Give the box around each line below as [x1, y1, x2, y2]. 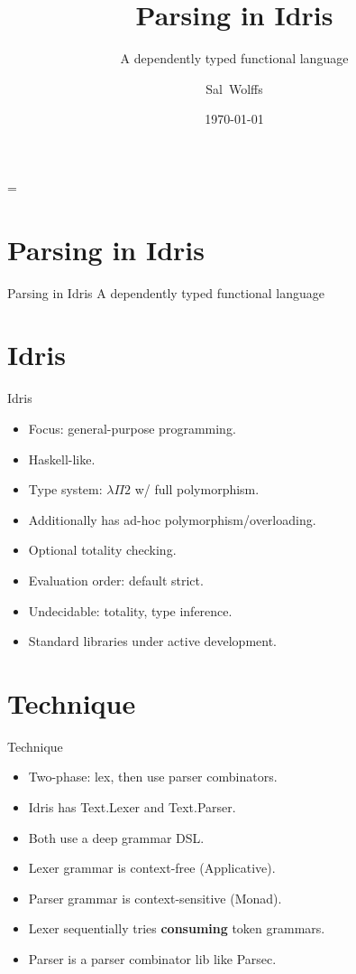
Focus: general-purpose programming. [28, 418, 236, 437]
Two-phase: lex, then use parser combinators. [28, 767, 278, 786]
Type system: [28, 480, 103, 499]
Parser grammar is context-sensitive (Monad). [28, 888, 282, 907]
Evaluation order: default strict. [28, 570, 204, 589]
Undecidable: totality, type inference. [28, 601, 233, 620]
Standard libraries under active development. [28, 632, 278, 651]
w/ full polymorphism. [134, 480, 260, 499]
